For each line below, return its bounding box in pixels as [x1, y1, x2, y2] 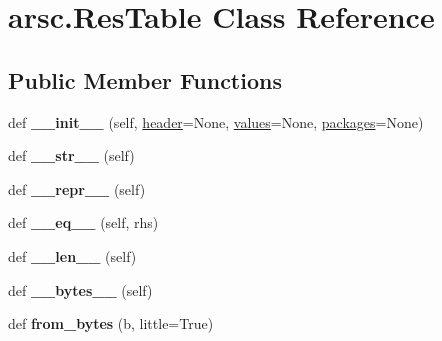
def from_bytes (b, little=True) [8, 313, 214, 334]
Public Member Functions [8, 64, 282, 95]
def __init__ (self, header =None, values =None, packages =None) [8, 111, 424, 132]
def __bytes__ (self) [8, 279, 153, 300]
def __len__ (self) [8, 245, 137, 266]
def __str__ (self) [8, 145, 135, 166]
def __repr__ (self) [8, 178, 146, 199]
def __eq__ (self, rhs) [8, 212, 159, 233]
